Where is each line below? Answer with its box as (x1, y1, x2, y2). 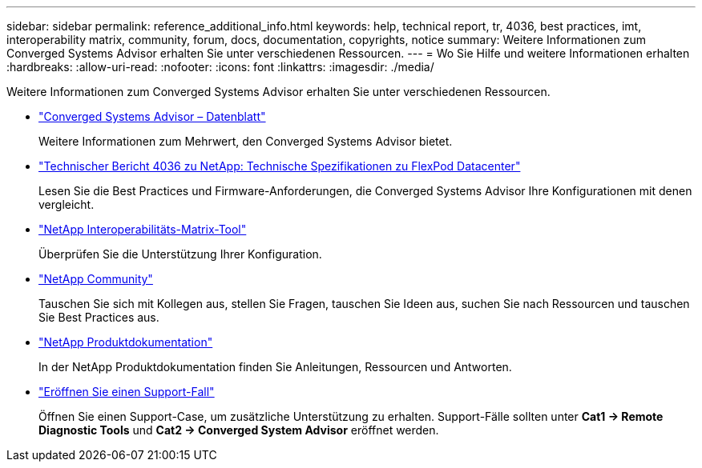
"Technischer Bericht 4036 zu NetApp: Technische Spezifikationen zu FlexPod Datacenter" (38, 159, 521, 173)
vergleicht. (38, 198, 95, 211)
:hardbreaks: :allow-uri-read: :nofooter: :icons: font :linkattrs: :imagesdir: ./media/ (6, 60, 434, 74)
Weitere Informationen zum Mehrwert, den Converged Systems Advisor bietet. (38, 134, 453, 148)
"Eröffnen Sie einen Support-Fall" (38, 385, 215, 398)
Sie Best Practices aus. (38, 310, 159, 324)
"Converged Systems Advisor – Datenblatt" (38, 110, 266, 123)
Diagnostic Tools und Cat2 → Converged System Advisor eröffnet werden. (38, 423, 439, 437)
